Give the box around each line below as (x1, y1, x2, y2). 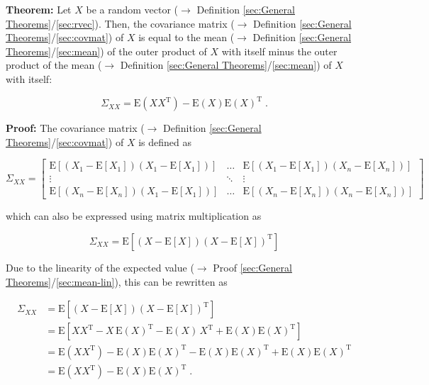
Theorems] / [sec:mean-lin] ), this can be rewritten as (6, 274, 228, 289)
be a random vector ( (86, 2, 179, 16)
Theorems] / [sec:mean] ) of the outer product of (6, 43, 207, 58)
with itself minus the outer (221, 43, 338, 58)
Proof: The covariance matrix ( (6, 121, 145, 135)
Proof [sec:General (213, 260, 292, 274)
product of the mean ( (6, 57, 102, 72)
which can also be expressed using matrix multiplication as (6, 208, 262, 223)
